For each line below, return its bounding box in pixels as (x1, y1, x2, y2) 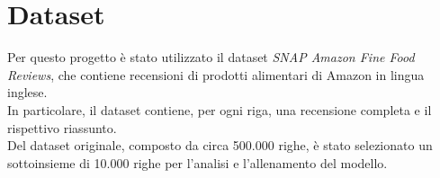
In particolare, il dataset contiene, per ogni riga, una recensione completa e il (7, 100, 432, 119)
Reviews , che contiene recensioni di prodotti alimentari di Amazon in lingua (7, 65, 425, 84)
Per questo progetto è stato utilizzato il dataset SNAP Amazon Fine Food (7, 48, 415, 67)
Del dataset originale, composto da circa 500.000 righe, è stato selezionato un (7, 136, 433, 155)
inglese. (7, 83, 48, 102)
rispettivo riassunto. (7, 118, 117, 137)
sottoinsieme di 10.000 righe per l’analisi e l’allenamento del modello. (7, 153, 388, 172)
